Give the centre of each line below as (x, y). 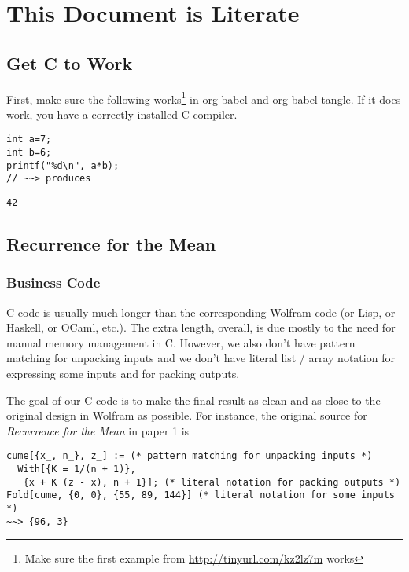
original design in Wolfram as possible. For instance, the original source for (187, 415)
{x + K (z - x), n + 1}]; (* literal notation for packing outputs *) (212, 482)
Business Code (53, 282)
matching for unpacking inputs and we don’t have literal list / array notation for (201, 358)
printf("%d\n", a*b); (63, 165)
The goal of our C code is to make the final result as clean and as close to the (193, 400)
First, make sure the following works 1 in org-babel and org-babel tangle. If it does (204, 97)
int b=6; (29, 153)
